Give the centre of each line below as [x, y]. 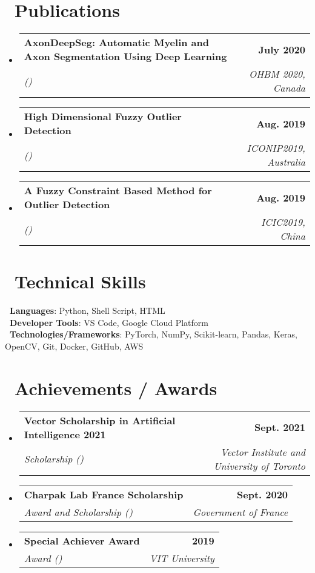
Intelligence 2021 [65, 434]
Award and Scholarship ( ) [78, 512]
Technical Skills [80, 281]
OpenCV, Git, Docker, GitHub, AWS [74, 346]
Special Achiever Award [82, 540]
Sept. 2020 [263, 494]
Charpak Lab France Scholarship [104, 494]
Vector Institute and [263, 452]
